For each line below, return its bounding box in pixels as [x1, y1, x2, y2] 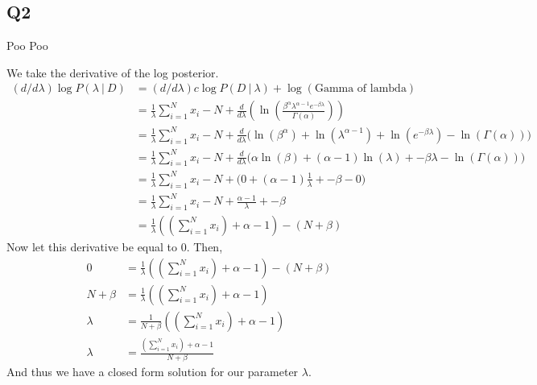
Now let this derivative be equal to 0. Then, [6, 238, 223, 255]
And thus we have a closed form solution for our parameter [6, 363, 299, 380]
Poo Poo [6, 37, 48, 54]
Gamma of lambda [314, 83, 407, 95]
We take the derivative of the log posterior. [6, 64, 219, 81]
